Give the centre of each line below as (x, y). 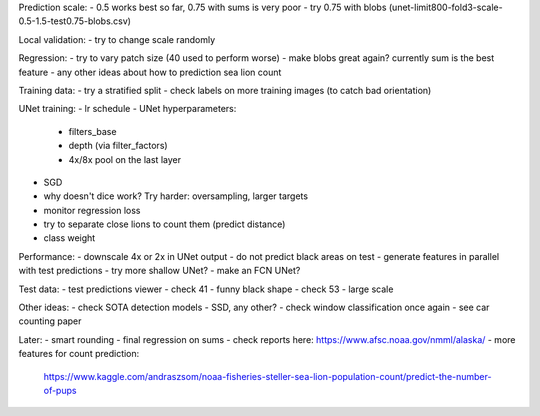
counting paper (50, 321)
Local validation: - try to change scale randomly (117, 39)
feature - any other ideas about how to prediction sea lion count (150, 72)
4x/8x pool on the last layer (125, 159)
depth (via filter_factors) (118, 146)
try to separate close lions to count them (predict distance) (164, 224)
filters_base (92, 131)
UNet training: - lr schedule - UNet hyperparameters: (127, 109)
